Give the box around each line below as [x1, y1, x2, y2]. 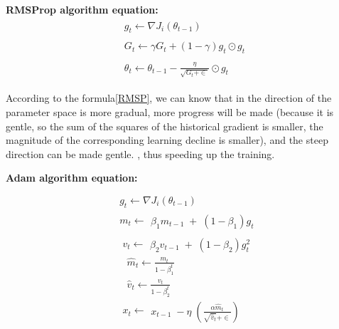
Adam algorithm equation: [6, 170, 138, 185]
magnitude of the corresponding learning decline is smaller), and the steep [6, 132, 328, 147]
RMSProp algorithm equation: [6, 2, 158, 16]
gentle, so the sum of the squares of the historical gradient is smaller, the [6, 118, 323, 133]
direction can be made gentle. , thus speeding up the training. [6, 146, 275, 161]
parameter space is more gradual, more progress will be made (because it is [6, 104, 334, 119]
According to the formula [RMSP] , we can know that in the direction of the [6, 90, 332, 105]
